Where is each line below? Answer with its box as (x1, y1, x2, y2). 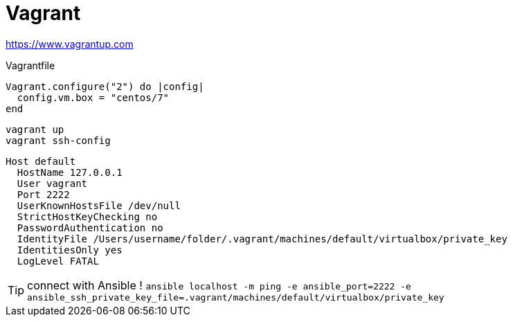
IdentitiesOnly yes (17, 244, 123, 256)
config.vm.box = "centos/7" (17, 91, 170, 103)
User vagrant (17, 177, 88, 189)
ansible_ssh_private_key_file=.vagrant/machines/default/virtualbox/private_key (27, 292, 444, 303)
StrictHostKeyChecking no (17, 211, 158, 222)
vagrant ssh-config (6, 134, 111, 146)
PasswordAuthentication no (17, 222, 163, 233)
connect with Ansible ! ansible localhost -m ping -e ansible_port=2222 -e (27, 278, 411, 292)
